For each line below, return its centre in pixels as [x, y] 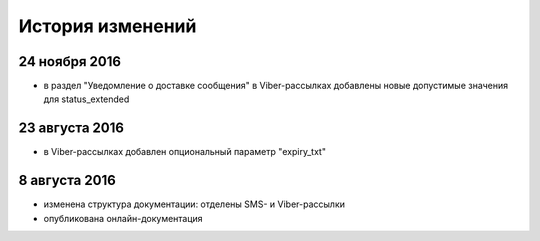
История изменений [107, 26]
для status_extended [86, 99]
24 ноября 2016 [70, 61]
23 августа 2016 [71, 128]
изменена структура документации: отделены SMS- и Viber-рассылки [194, 204]
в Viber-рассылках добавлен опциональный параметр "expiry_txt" [185, 152]
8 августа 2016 [67, 180]
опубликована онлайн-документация [123, 218]
